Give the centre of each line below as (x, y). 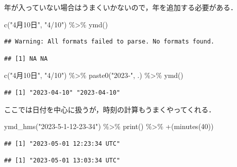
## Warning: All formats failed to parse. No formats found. (109, 42)
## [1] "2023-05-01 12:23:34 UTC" (62, 143)
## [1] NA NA (26, 58)
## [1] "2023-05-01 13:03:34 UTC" (62, 161)
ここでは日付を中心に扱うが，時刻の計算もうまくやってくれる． (110, 109)
